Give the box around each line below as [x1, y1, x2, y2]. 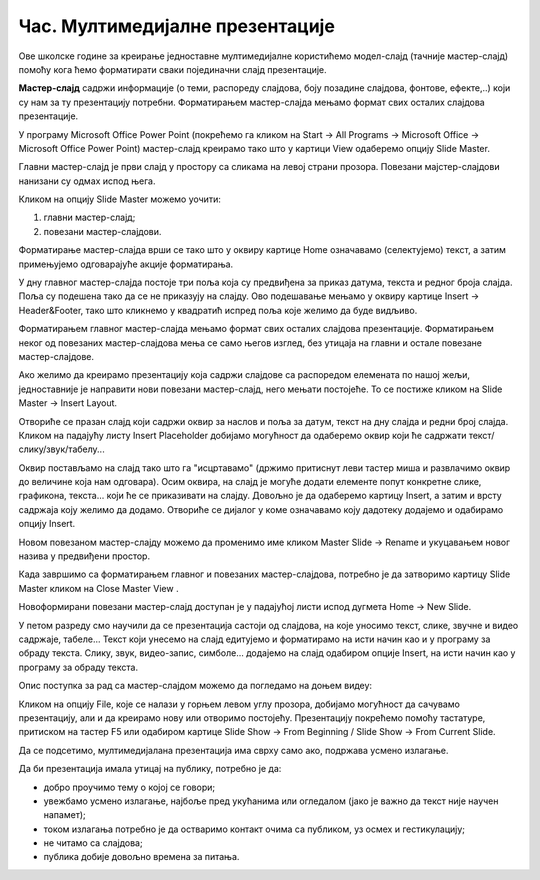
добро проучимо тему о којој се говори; [43, 781, 215, 793]
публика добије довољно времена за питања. [43, 851, 240, 863]
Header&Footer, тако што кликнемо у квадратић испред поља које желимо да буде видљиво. [18, 304, 418, 316]
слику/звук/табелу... [18, 443, 105, 455]
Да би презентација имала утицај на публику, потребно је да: [18, 763, 282, 775]
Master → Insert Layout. [18, 397, 118, 409]
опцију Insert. [18, 518, 76, 530]
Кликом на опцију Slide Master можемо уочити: [18, 193, 222, 205]
